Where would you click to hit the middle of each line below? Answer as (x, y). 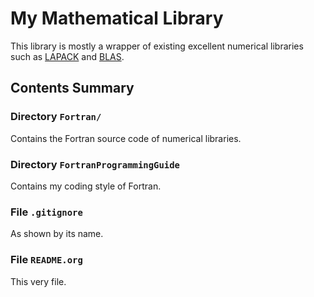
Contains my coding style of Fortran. (86, 186)
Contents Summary (72, 88)
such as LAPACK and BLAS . (67, 56)
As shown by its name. (57, 234)
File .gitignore (46, 212)
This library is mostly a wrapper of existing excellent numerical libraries (157, 46)
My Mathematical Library (117, 18)
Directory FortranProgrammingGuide (95, 164)
